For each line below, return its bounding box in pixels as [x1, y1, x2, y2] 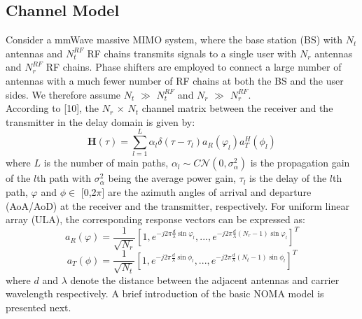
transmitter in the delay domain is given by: [6, 114, 195, 129]
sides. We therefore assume [6, 87, 121, 101]
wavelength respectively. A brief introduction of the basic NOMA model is [6, 286, 324, 301]
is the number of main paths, [43, 155, 169, 170]
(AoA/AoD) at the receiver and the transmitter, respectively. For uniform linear [6, 198, 349, 213]
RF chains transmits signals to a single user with [87, 45, 297, 60]
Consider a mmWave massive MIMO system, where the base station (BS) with [6, 32, 343, 47]
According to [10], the [6, 101, 99, 115]
